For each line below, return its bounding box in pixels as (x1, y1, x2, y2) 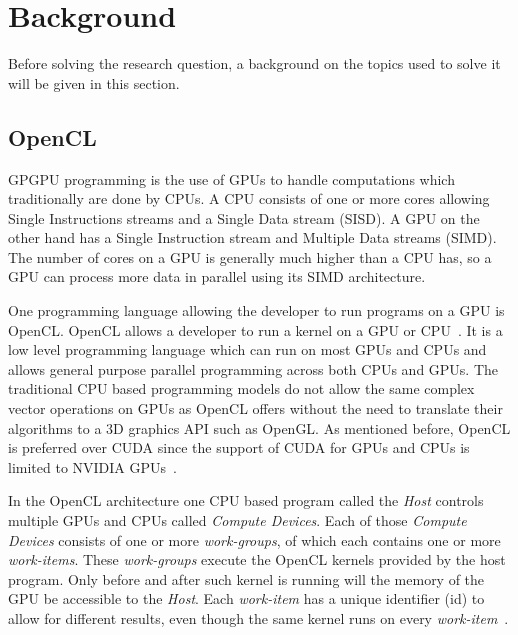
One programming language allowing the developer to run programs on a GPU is (8, 300, 505, 321)
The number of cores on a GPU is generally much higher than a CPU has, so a (8, 246, 492, 267)
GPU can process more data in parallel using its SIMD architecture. (8, 266, 426, 287)
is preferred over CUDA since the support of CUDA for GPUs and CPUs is (8, 437, 470, 458)
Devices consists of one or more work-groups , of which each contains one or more (8, 529, 501, 550)
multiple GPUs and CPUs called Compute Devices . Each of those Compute (8, 510, 467, 531)
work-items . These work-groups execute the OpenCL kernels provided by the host (8, 549, 506, 570)
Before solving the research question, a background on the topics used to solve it (8, 53, 501, 74)
